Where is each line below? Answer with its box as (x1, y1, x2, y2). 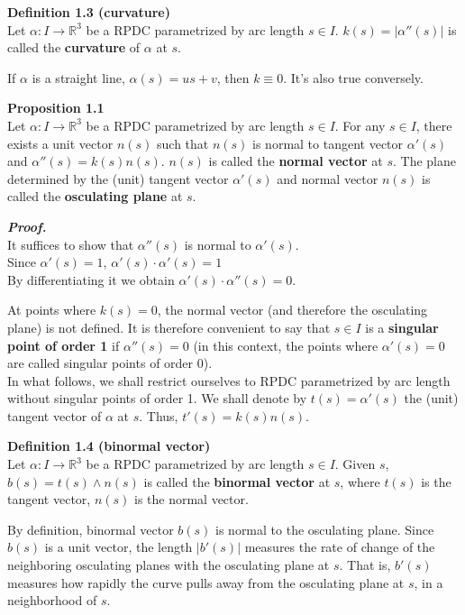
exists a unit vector (7, 133, 114, 152)
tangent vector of (7, 406, 102, 425)
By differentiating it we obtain (7, 270, 175, 289)
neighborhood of (7, 591, 97, 610)
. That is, (339, 555, 391, 574)
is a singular (365, 317, 439, 336)
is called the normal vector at (208, 151, 383, 170)
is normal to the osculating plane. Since (215, 519, 434, 538)
